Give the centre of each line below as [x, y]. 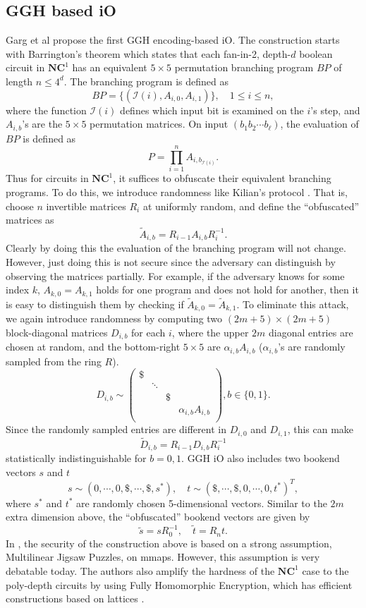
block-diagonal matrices [57, 332]
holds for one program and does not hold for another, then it [227, 290]
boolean [316, 53]
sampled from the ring [54, 361]
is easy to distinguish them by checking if [95, 304]
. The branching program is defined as [146, 81]
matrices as [30, 220]
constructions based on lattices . [75, 598]
